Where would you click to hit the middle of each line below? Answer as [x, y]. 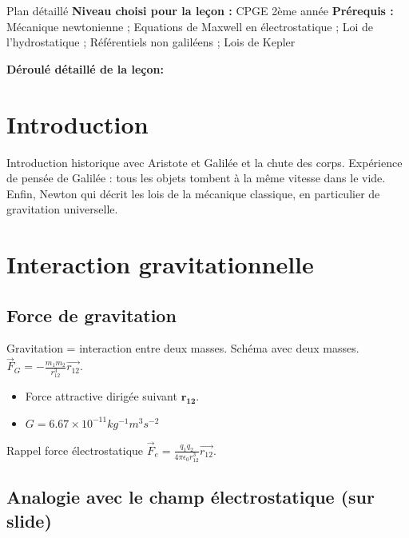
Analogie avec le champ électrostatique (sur [191, 497]
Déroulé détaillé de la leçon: [85, 68]
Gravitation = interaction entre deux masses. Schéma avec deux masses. [183, 348]
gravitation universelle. [62, 209]
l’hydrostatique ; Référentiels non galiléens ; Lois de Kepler [151, 42]
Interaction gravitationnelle [160, 264]
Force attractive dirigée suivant [101, 396]
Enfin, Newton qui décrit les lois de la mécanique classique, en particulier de [193, 193]
